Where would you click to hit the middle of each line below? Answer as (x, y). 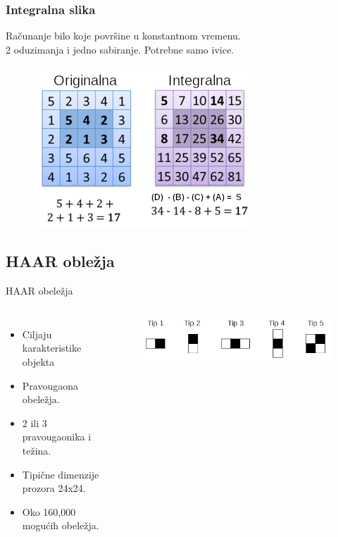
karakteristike (52, 348)
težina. (37, 450)
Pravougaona (50, 385)
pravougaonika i (57, 437)
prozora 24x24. (54, 488)
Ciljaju (37, 334)
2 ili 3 (35, 422)
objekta (38, 361)
